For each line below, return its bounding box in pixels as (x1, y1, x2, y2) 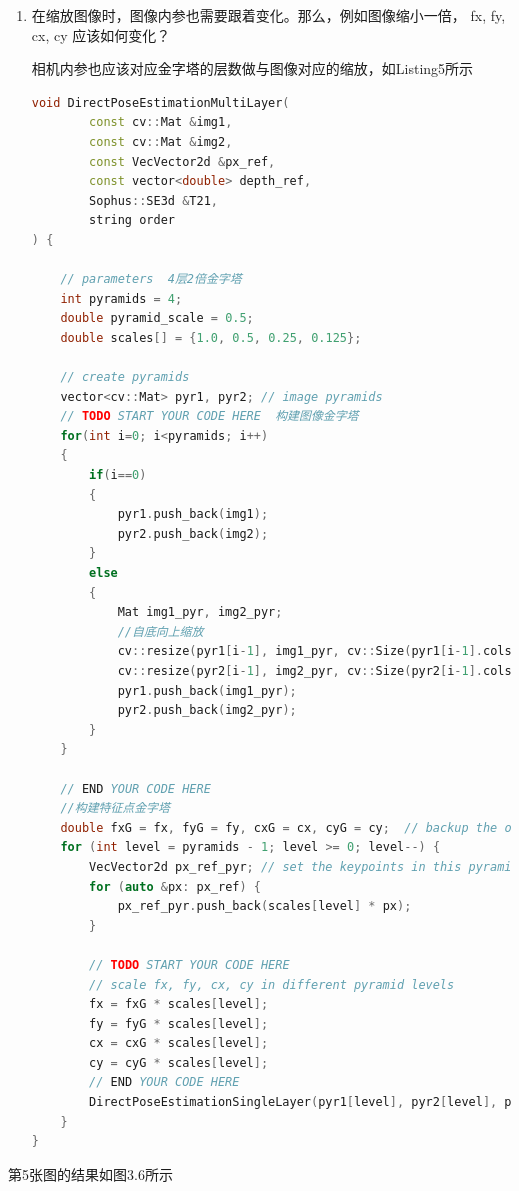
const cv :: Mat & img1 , (89, 115, 233, 130)
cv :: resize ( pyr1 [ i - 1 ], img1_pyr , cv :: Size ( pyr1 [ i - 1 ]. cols (117, 644, 512, 659)
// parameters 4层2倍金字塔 (60, 272, 242, 287)
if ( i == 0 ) (89, 468, 147, 483)
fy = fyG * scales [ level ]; (89, 1016, 269, 1031)
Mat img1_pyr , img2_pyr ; (117, 605, 283, 620)
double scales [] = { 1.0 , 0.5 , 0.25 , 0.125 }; (60, 330, 362, 345)
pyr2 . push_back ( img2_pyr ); (117, 703, 297, 718)
